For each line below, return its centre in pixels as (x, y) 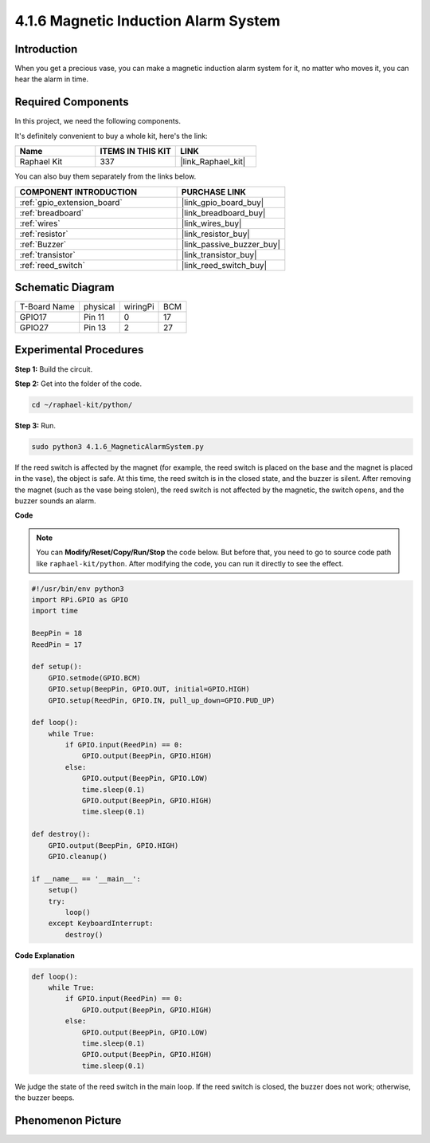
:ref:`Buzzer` (43, 244)
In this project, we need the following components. (98, 121)
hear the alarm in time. (52, 79)
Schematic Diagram (64, 287)
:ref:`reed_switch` (52, 265)
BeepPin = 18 (57, 633)
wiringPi (139, 307)
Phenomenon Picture (68, 1120)
